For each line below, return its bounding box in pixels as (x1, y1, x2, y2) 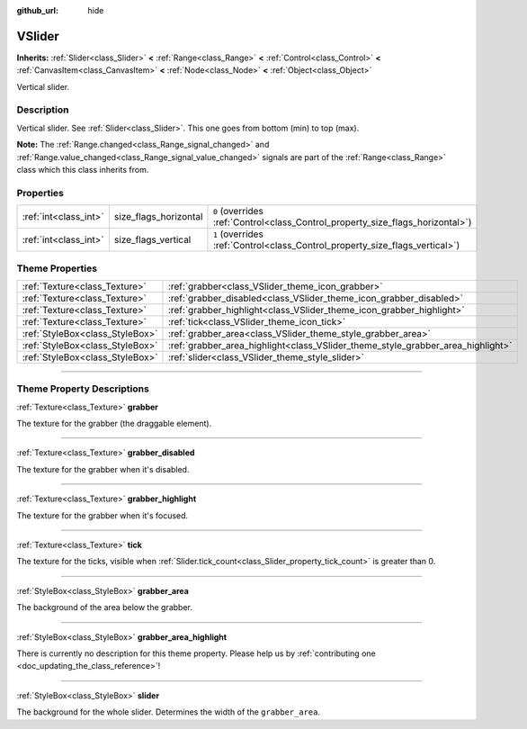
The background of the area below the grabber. (16, 602, 192, 613)
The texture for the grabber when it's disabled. (16, 463, 190, 474)
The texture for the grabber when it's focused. (16, 509, 189, 521)
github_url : (16, 5, 58, 15)
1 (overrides (212, 228, 264, 240)
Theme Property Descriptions (16, 382, 150, 395)
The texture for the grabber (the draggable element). (16, 418, 212, 429)
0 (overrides (212, 205, 264, 218)
